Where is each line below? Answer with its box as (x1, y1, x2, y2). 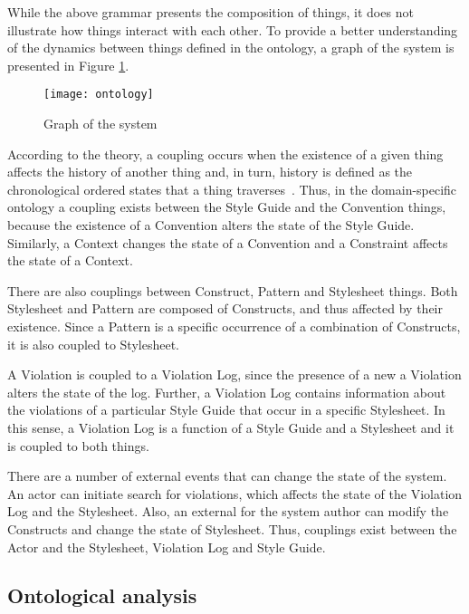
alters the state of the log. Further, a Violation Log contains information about (7, 382, 446, 401)
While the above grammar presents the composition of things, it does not (7, 3, 414, 21)
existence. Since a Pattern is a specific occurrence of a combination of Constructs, (7, 316, 461, 335)
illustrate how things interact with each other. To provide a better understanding (7, 20, 458, 39)
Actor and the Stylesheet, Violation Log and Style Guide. (7, 537, 326, 556)
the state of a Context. (7, 251, 133, 270)
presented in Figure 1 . (7, 55, 129, 74)
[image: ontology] (43, 88, 154, 101)
